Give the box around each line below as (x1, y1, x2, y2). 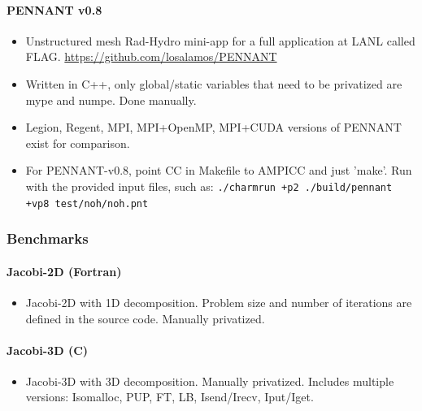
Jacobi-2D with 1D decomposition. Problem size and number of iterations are (25, 293, 412, 310)
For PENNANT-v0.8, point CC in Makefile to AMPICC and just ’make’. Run (25, 162, 412, 179)
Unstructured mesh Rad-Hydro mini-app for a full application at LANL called (25, 32, 415, 49)
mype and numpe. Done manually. (25, 91, 197, 108)
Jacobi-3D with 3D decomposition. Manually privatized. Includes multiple (25, 372, 394, 389)
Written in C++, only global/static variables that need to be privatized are (25, 75, 402, 92)
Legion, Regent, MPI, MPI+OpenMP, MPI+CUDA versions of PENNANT (25, 119, 402, 136)
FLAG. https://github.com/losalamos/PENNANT (25, 48, 277, 65)
